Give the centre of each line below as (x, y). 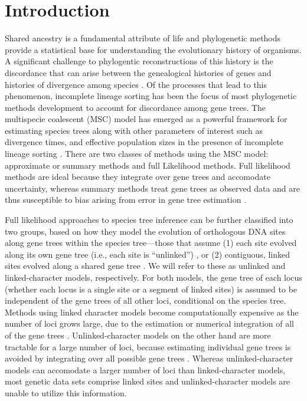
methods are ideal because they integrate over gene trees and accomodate (138, 177)
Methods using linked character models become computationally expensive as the (152, 312)
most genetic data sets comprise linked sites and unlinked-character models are (147, 381)
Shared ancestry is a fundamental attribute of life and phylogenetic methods (143, 38)
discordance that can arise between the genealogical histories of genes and (138, 72)
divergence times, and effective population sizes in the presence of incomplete (144, 142)
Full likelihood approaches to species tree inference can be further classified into (149, 220)
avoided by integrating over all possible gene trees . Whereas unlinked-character (149, 358)
